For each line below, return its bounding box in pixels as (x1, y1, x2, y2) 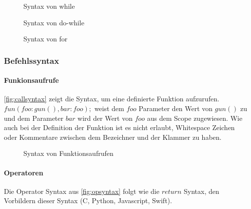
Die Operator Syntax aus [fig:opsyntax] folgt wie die (4, 186, 159, 196)
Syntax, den (183, 186, 219, 196)
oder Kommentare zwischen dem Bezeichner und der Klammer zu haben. (4, 132, 222, 142)
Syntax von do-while (23, 17, 84, 27)
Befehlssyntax (4, 54, 59, 66)
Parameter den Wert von (138, 103, 213, 114)
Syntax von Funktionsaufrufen (23, 148, 114, 158)
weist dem (94, 103, 124, 114)
